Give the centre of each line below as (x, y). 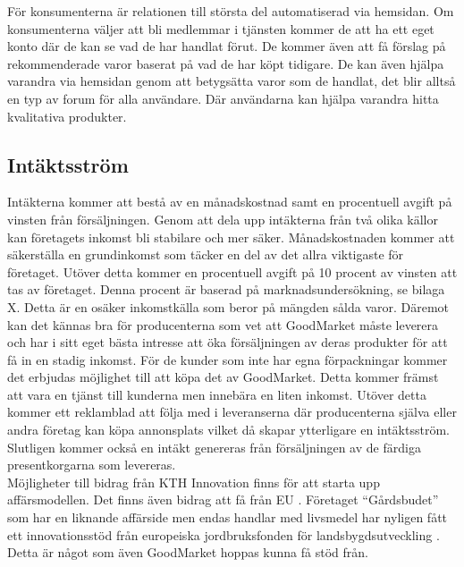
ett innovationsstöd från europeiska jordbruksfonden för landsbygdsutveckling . (224, 534)
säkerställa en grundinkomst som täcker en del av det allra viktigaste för (206, 254)
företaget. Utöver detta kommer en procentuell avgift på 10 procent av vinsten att (232, 271)
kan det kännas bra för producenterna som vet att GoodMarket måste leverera (223, 324)
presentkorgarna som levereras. (92, 465)
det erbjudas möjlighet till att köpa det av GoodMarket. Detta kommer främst (223, 377)
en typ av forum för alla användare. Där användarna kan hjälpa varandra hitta (223, 98)
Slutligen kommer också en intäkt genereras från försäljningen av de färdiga (214, 447)
